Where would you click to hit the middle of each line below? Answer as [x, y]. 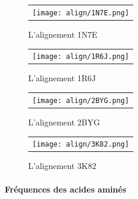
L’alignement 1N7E [63, 34]
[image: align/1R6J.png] [81, 57]
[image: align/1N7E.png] [81, 13]
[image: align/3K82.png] [81, 145]
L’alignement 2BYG [64, 122]
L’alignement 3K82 [62, 166]
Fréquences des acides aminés [65, 189]
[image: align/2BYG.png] [81, 100]
